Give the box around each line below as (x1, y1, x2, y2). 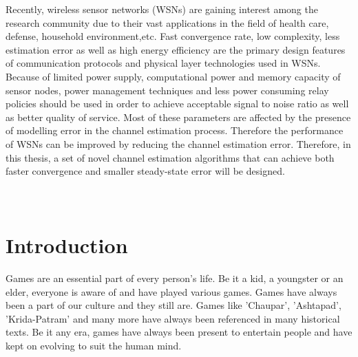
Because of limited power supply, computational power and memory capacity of (6, 69, 341, 83)
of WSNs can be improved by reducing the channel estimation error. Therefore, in (6, 136, 351, 151)
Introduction (6, 231, 128, 259)
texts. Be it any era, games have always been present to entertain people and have (6, 325, 352, 339)
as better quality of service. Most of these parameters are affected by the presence (6, 109, 351, 124)
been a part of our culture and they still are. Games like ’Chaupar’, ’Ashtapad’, (6, 298, 341, 312)
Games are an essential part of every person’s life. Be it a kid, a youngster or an (6, 271, 344, 285)
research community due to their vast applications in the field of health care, (6, 15, 329, 30)
